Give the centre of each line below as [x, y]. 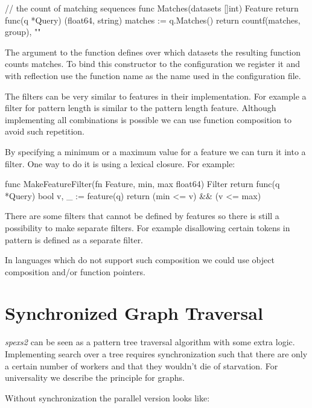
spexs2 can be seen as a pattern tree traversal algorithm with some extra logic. [150, 342]
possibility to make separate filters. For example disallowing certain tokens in [148, 227]
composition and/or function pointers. [75, 271]
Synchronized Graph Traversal [134, 313]
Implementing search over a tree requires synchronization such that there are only [156, 354]
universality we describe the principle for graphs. [95, 378]
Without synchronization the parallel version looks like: [107, 397]
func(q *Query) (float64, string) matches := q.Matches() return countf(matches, [153, 20]
